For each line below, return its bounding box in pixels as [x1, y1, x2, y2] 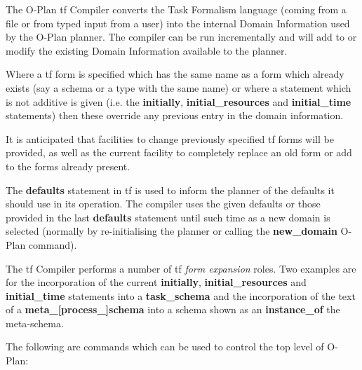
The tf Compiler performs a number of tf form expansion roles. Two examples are [6, 261, 356, 275]
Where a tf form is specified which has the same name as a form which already [6, 67, 344, 81]
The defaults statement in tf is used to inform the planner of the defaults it [6, 182, 335, 197]
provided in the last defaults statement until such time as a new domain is [6, 210, 330, 224]
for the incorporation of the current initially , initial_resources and [6, 275, 307, 289]
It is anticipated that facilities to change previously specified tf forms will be [6, 131, 334, 146]
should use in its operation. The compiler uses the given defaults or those [6, 196, 321, 211]
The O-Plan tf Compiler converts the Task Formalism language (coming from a [6, 2, 347, 16]
